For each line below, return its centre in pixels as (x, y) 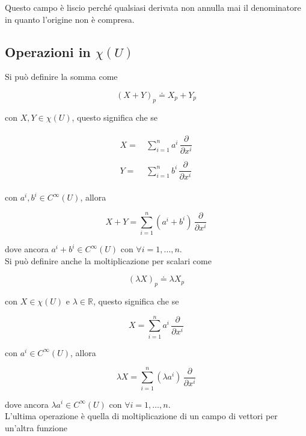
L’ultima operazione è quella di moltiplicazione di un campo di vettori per (141, 416)
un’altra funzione (36, 427)
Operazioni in (48, 51)
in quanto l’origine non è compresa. (70, 19)
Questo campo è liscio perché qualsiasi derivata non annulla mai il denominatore (153, 7)
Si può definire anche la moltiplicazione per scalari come (108, 260)
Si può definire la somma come (61, 77)
